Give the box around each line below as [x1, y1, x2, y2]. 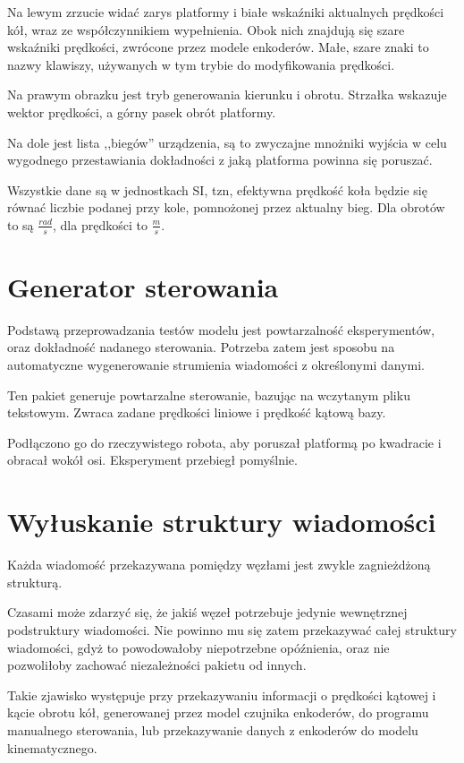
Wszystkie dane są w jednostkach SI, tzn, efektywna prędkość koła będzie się [7, 180, 427, 199]
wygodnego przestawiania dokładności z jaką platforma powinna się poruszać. [7, 150, 433, 169]
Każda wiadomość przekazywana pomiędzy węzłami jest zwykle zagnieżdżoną [7, 555, 431, 574]
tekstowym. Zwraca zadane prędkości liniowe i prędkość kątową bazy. [7, 403, 386, 422]
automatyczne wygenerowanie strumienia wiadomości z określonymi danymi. [7, 356, 425, 374]
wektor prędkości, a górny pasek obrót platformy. [7, 102, 276, 121]
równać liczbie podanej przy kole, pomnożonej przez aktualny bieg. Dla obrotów [7, 198, 445, 217]
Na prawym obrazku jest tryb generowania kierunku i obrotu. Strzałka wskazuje [7, 85, 447, 104]
